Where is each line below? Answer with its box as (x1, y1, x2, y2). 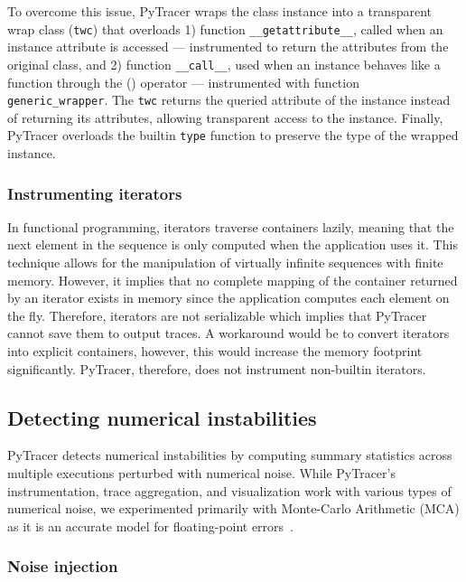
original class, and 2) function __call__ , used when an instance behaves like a (7, 54, 441, 73)
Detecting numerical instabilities (7, 403, 317, 431)
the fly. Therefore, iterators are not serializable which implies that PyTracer (7, 305, 427, 324)
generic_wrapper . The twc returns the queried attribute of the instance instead (7, 90, 451, 109)
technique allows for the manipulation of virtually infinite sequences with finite (7, 253, 443, 271)
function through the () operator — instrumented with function (7, 72, 359, 91)
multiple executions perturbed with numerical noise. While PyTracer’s (7, 463, 396, 482)
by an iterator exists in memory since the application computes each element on (7, 288, 450, 307)
